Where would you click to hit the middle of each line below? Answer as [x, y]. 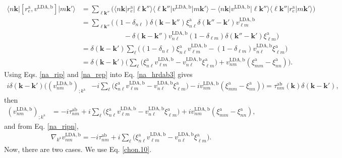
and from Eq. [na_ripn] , [41, 126]
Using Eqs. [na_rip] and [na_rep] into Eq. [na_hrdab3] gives [98, 74]
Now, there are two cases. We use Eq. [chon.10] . [78, 149]
